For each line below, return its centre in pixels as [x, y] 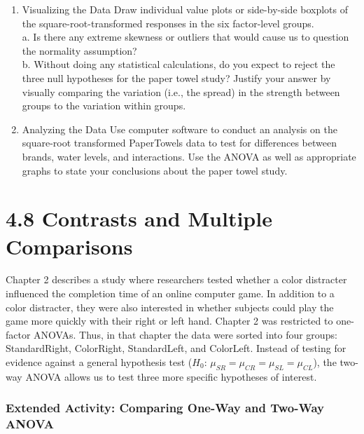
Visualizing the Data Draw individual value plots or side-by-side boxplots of [185, 9]
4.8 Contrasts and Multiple [139, 218]
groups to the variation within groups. [104, 106]
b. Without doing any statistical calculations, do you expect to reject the [178, 64]
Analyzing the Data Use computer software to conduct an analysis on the [180, 129]
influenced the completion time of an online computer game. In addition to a [170, 293]
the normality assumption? [79, 50]
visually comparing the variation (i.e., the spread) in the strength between [181, 91]
